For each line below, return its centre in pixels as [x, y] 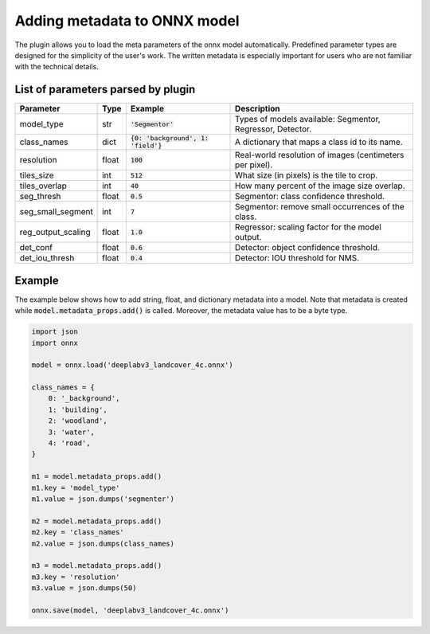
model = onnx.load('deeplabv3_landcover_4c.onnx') [133, 365]
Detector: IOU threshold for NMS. [297, 258]
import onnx [55, 343]
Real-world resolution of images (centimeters [320, 155]
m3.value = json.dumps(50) [84, 588]
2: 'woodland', [78, 421]
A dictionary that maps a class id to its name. [319, 142]
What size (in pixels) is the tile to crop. [307, 175]
